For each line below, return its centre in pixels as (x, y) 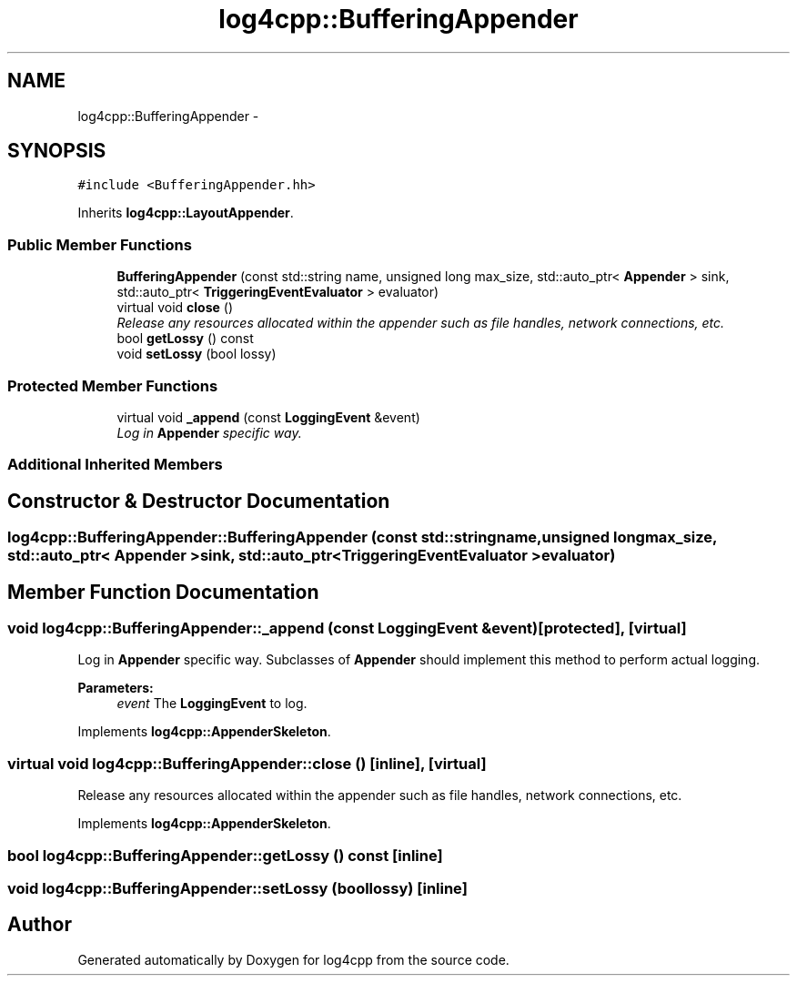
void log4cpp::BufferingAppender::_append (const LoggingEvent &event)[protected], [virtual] (347, 628)
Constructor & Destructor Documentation (199, 501)
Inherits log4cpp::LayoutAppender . (186, 213)
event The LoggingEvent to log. (212, 704)
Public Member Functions (100, 244)
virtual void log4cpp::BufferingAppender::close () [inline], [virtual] (247, 763)
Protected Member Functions (113, 385)
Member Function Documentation (163, 592)
